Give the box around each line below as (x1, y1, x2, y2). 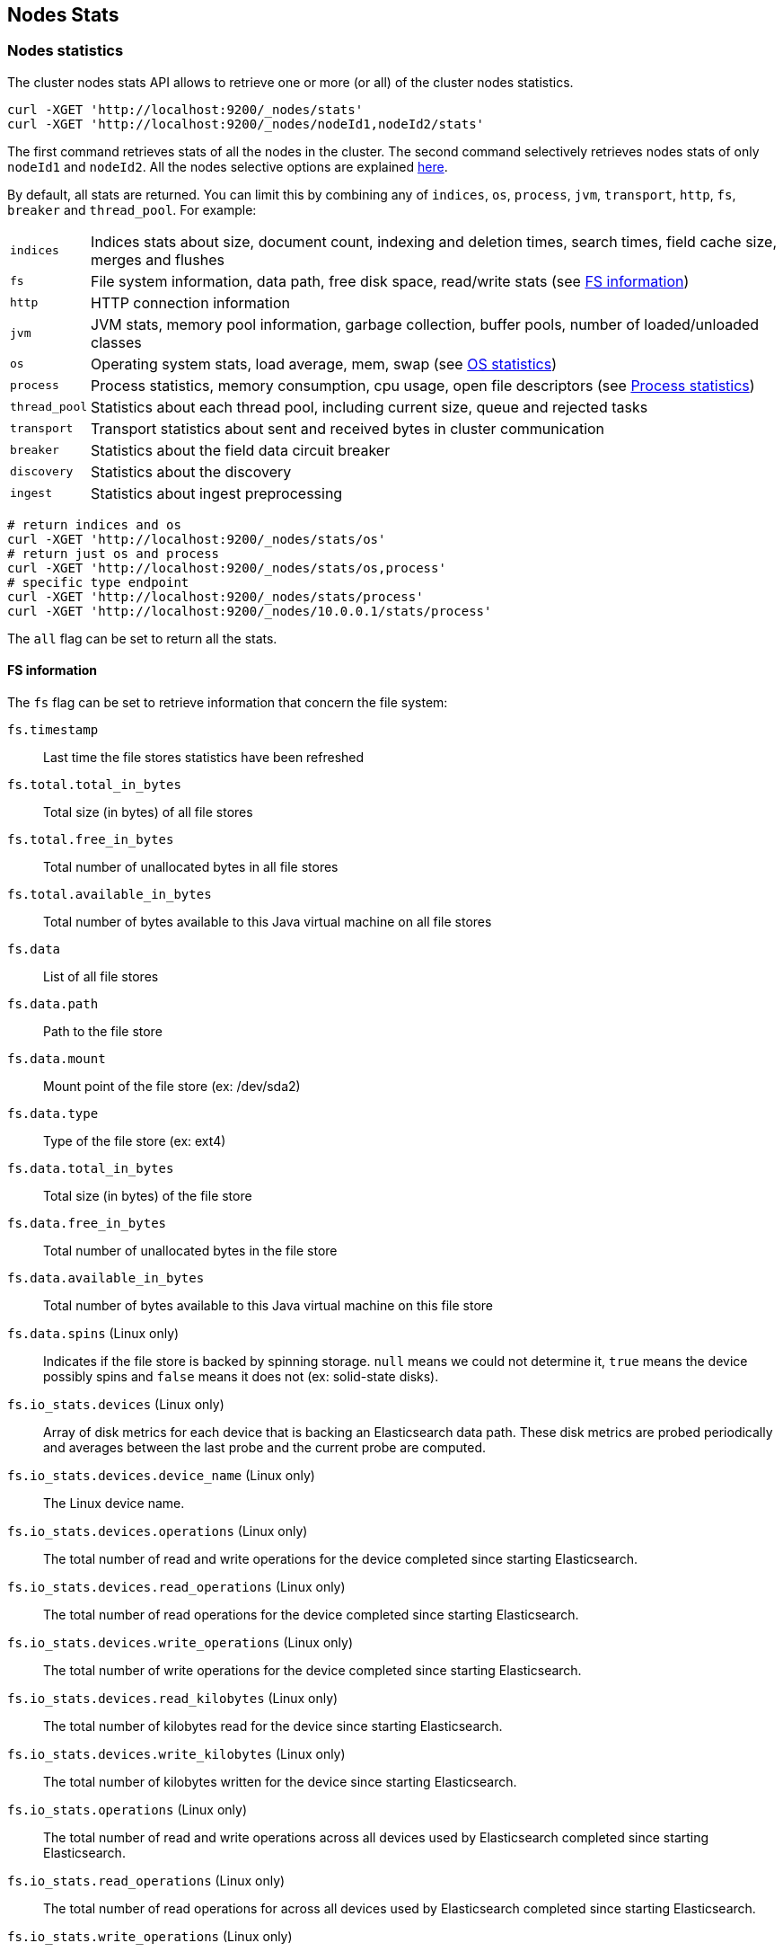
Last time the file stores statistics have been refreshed (43, 750, 365, 766)
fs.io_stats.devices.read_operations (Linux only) (7, 1579, 346, 1595)
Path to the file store (43, 1024, 163, 1040)
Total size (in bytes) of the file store (43, 1188, 252, 1204)
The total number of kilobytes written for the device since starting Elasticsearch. (43, 1774, 517, 1790)
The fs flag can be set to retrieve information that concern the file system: (7, 695, 448, 711)
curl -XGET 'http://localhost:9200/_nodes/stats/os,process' (7, 560, 446, 575)
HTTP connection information (91, 293, 290, 312)
